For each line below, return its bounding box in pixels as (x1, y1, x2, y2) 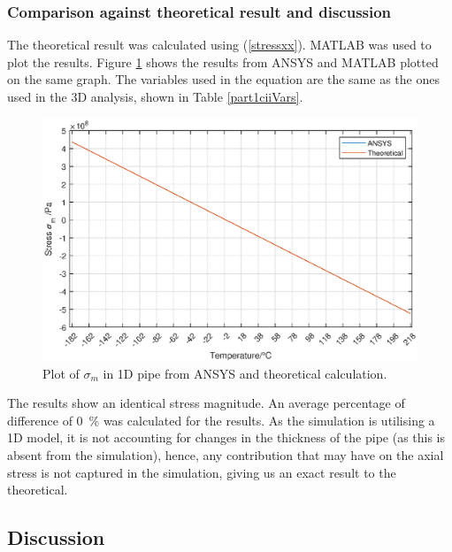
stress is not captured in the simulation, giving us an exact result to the (7, 463, 396, 481)
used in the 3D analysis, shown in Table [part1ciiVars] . (7, 88, 303, 105)
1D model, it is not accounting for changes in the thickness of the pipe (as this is (7, 428, 446, 447)
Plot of (42, 364, 80, 382)
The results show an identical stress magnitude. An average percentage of (7, 394, 405, 412)
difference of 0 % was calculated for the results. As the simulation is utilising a (7, 410, 435, 429)
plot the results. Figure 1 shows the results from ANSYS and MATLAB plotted (7, 52, 439, 71)
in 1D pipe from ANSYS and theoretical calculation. (103, 364, 387, 382)
